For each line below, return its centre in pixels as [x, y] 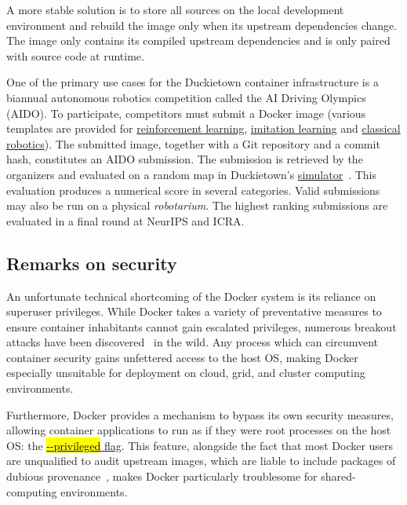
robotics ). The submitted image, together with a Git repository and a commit [193, 143]
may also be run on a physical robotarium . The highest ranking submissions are [197, 205]
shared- [338, 476]
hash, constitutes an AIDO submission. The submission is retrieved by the [185, 159]
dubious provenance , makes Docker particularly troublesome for [162, 476]
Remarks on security [92, 263]
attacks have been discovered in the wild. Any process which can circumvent [193, 342]
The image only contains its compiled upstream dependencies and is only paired [198, 40]
